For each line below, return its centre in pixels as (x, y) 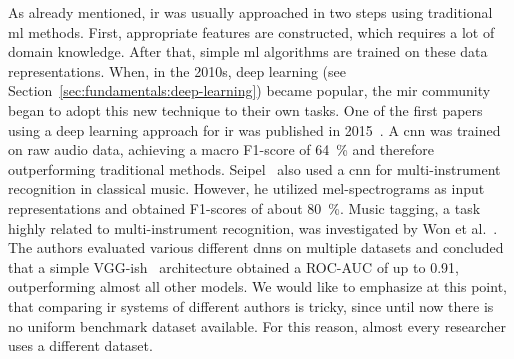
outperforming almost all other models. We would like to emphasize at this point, (257, 286)
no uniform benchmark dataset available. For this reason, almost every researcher (257, 325)
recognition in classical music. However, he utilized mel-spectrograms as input (246, 188)
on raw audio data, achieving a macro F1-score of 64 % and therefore (221, 149)
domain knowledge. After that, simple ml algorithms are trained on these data (248, 51)
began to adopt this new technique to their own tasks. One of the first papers (245, 109)
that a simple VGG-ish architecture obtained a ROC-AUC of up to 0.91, (233, 266)
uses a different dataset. (80, 345)
